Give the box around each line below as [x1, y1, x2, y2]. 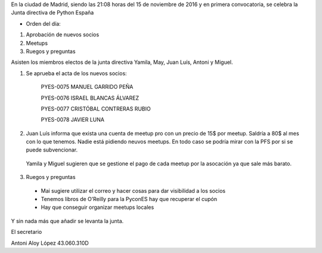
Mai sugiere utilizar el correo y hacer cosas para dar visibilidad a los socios [41, 187, 226, 194]
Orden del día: [26, 20, 61, 27]
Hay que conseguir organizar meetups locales [41, 203, 154, 211]
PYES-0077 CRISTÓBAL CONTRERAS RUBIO [41, 105, 151, 112]
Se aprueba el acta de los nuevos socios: [26, 69, 128, 77]
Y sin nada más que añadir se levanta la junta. [11, 217, 124, 224]
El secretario [11, 229, 42, 236]
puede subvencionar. [26, 146, 78, 153]
